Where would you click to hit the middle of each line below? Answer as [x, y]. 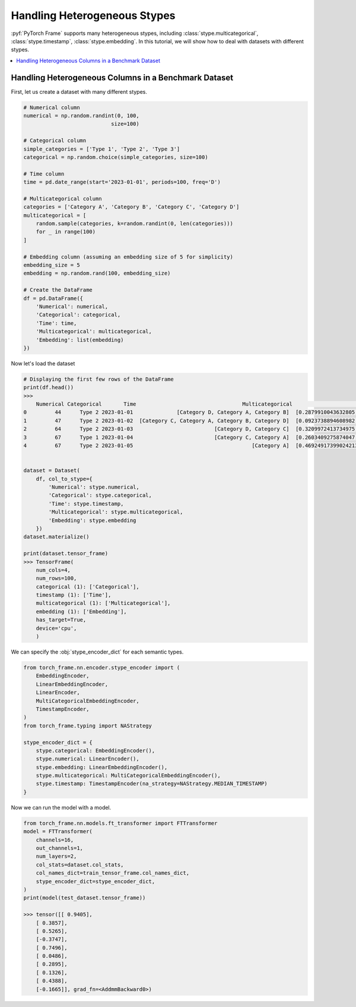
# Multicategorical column [63, 198]
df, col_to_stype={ [64, 479]
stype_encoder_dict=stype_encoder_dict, [96, 881]
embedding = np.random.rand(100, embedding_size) [97, 273]
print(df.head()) [49, 388]
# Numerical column [52, 107]
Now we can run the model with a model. [61, 807]
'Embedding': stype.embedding [92, 520]
